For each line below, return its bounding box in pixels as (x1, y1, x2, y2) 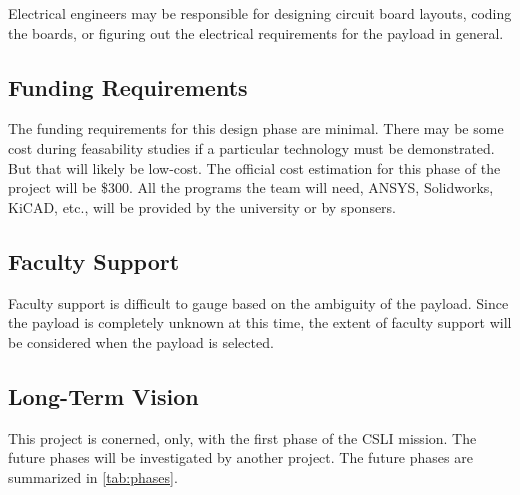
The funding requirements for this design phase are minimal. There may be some (8, 118, 504, 139)
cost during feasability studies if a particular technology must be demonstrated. (8, 137, 495, 158)
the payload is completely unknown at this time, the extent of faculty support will (8, 312, 512, 333)
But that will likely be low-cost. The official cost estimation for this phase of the (8, 157, 501, 178)
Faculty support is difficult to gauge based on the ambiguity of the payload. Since (8, 292, 509, 313)
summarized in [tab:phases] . (8, 466, 178, 487)
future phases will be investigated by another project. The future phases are (8, 447, 473, 468)
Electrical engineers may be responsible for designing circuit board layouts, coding (8, 3, 512, 23)
